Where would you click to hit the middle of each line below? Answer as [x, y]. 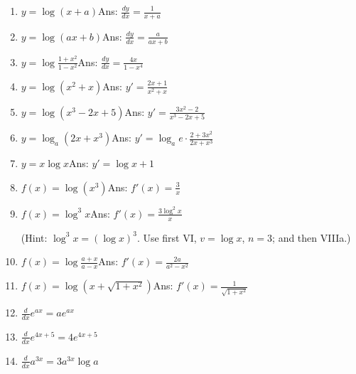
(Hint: [34, 237]
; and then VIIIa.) [312, 237]
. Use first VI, [167, 237]
